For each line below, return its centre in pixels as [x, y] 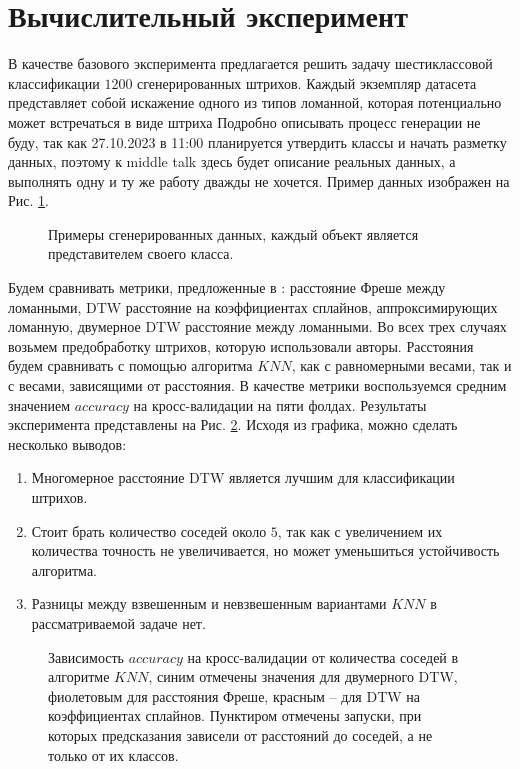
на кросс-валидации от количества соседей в [323, 656]
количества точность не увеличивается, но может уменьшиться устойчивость [265, 550]
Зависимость [86, 656]
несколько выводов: [67, 443]
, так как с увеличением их [360, 530]
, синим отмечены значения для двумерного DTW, [303, 676]
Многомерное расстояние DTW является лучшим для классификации [243, 477]
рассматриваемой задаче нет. [118, 622]
